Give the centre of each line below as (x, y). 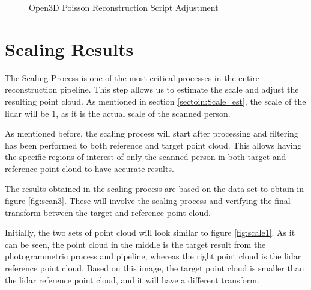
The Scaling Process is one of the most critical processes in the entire (132, 77)
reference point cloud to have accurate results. (89, 168)
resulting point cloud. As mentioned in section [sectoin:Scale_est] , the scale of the (155, 101)
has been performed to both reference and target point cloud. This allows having (153, 145)
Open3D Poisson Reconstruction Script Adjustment (124, 7)
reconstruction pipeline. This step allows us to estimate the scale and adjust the (152, 89)
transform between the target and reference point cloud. (108, 212)
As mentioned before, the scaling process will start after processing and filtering (152, 133)
